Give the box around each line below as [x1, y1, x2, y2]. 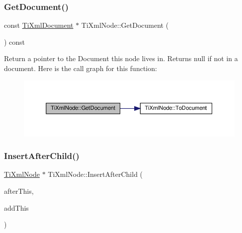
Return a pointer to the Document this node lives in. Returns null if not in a [4, 53, 238, 64]
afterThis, [4, 186, 34, 196]
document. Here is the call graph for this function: [4, 63, 157, 73]
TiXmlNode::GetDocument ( [81, 20, 169, 30]
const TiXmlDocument [4, 20, 74, 30]
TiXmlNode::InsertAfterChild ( [48, 169, 143, 179]
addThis [4, 202, 29, 213]
